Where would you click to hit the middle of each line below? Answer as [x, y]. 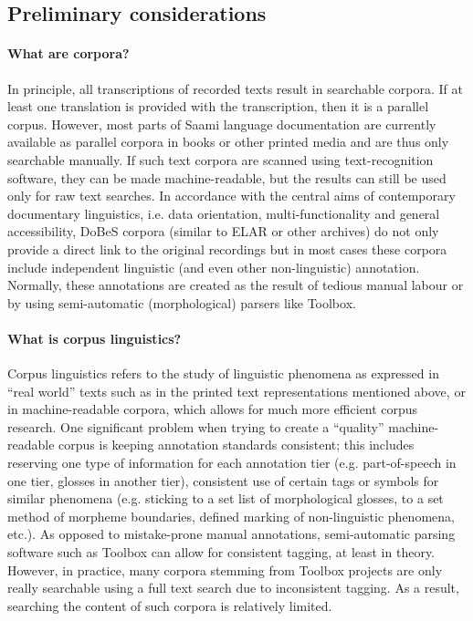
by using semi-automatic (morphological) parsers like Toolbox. [182, 302]
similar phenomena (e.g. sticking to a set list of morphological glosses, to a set [226, 498]
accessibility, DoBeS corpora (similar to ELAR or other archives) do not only [223, 231]
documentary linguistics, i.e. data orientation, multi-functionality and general [224, 213]
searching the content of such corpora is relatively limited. [170, 605]
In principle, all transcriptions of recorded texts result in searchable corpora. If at [235, 88]
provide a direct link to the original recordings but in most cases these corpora [227, 248]
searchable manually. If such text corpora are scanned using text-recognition [221, 159]
